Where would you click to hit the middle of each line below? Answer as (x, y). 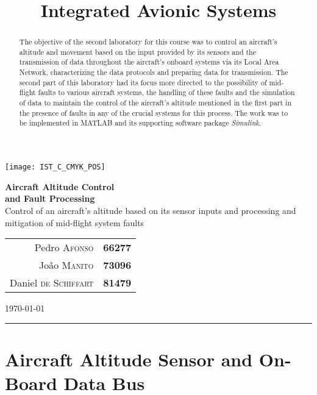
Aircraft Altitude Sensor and (129, 359)
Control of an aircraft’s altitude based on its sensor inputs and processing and (151, 210)
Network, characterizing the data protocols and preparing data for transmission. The (154, 72)
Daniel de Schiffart (52, 283)
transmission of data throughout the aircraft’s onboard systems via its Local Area (149, 62)
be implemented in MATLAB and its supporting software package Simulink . (140, 123)
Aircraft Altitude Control (60, 186)
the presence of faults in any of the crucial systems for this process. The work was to (154, 112)
